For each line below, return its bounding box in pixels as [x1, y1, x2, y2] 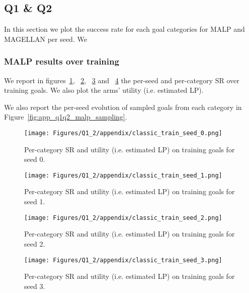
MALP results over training [4, 55, 119, 68]
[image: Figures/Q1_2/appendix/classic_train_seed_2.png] [24, 214, 222, 221]
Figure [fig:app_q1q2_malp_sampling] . [4, 111, 127, 122]
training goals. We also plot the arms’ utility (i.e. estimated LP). [4, 85, 204, 95]
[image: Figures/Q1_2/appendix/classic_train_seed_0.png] [24, 129, 222, 137]
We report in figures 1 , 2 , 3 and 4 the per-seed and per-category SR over [4, 75, 239, 85]
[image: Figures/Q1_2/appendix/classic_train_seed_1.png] [24, 171, 222, 179]
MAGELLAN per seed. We [4, 33, 87, 44]
